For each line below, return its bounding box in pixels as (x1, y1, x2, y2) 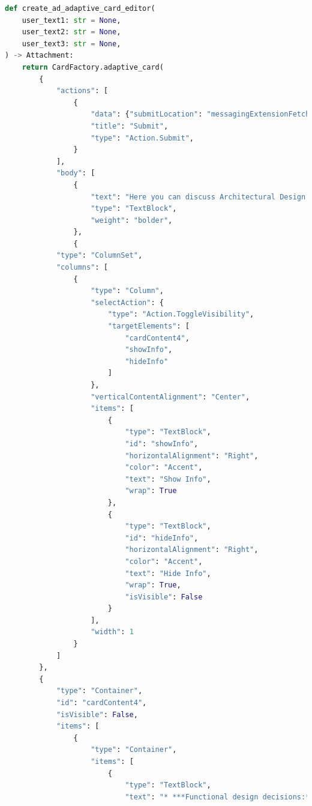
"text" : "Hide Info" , (125, 569, 211, 578)
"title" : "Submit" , (91, 121, 169, 130)
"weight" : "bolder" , (91, 216, 173, 225)
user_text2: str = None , (22, 28, 121, 37)
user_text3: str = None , (22, 39, 121, 48)
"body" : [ (56, 169, 95, 178)
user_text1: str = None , (22, 16, 121, 25)
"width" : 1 (91, 628, 134, 637)
